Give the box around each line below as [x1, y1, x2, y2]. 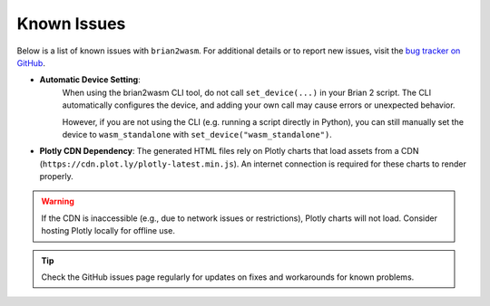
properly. [39, 171, 73, 182]
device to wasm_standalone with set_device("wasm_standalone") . [62, 129, 333, 139]
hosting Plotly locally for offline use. [41, 225, 176, 236]
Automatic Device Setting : [39, 74, 141, 85]
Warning [41, 196, 74, 207]
